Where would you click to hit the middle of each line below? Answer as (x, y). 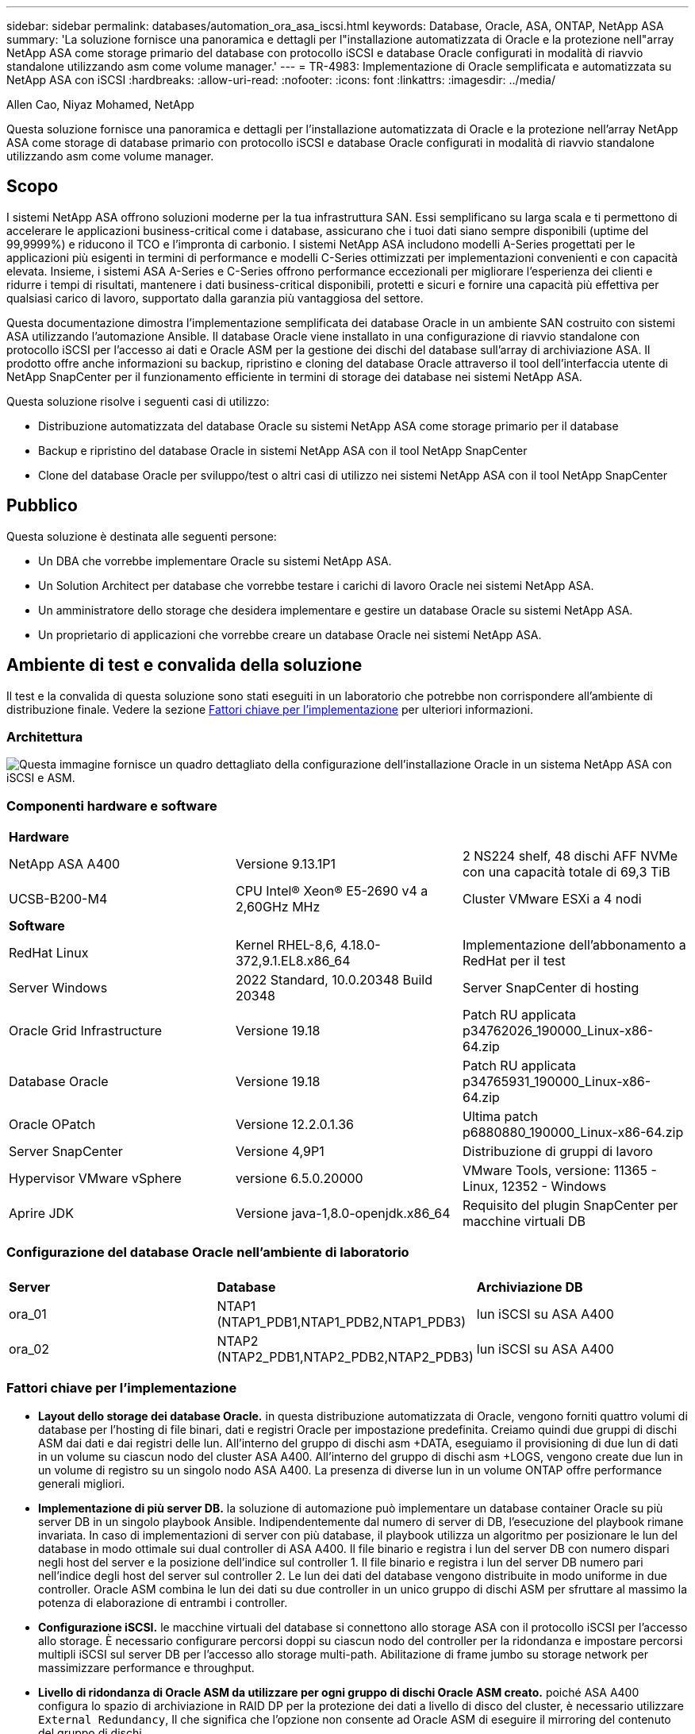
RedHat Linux (49, 953)
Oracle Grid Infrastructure (86, 1031)
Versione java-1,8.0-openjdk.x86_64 (343, 1214)
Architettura (45, 736)
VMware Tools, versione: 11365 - (559, 1171)
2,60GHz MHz (278, 907)
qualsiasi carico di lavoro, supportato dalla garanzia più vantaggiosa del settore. (215, 298)
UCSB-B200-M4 (58, 899)
